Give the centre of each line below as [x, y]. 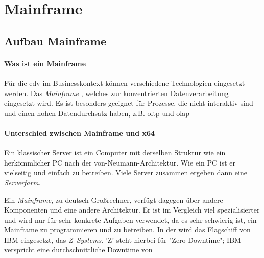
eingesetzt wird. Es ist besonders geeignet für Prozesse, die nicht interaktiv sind [129, 103]
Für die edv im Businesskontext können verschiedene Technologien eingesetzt [125, 83]
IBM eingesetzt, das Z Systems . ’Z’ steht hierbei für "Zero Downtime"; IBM [123, 239]
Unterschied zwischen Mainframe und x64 [80, 133]
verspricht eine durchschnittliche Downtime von [78, 250]
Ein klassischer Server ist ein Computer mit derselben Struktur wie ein [115, 153]
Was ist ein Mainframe [45, 63]
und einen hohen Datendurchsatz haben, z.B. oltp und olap [97, 113]
